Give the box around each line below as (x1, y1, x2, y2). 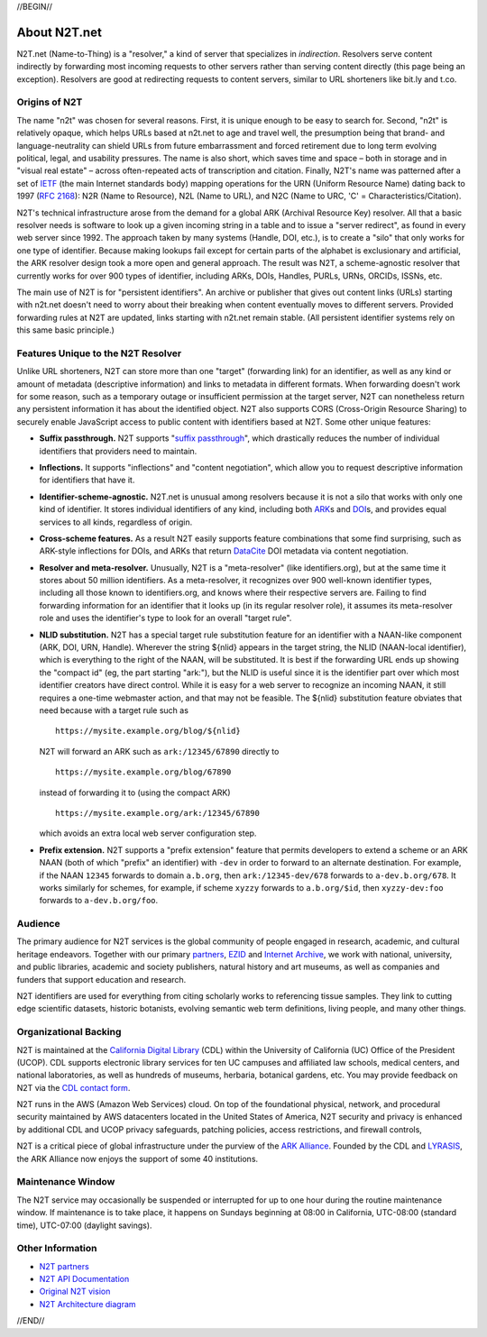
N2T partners (39, 1260, 89, 1271)
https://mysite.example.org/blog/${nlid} (55, 726, 241, 737)
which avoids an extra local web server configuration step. (39, 828, 257, 838)
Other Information (16, 1242, 97, 1255)
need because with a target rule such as (39, 704, 189, 716)
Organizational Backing (16, 1026, 122, 1039)
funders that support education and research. (16, 974, 187, 984)
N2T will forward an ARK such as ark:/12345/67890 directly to (39, 746, 280, 756)
